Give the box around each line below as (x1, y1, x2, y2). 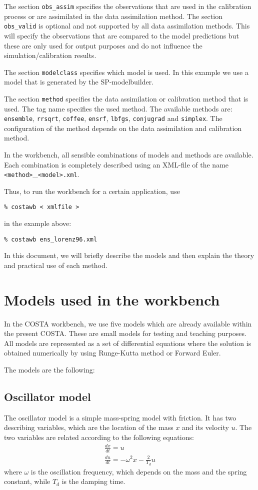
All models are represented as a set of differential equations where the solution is (4, 337, 251, 348)
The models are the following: (4, 364, 95, 375)
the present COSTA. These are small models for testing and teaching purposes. (4, 328, 246, 338)
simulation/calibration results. (4, 50, 96, 60)
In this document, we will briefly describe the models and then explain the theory (4, 250, 254, 260)
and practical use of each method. (4, 259, 107, 270)
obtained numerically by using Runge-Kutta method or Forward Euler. (4, 347, 221, 358)
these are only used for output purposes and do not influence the (4, 40, 202, 50)
